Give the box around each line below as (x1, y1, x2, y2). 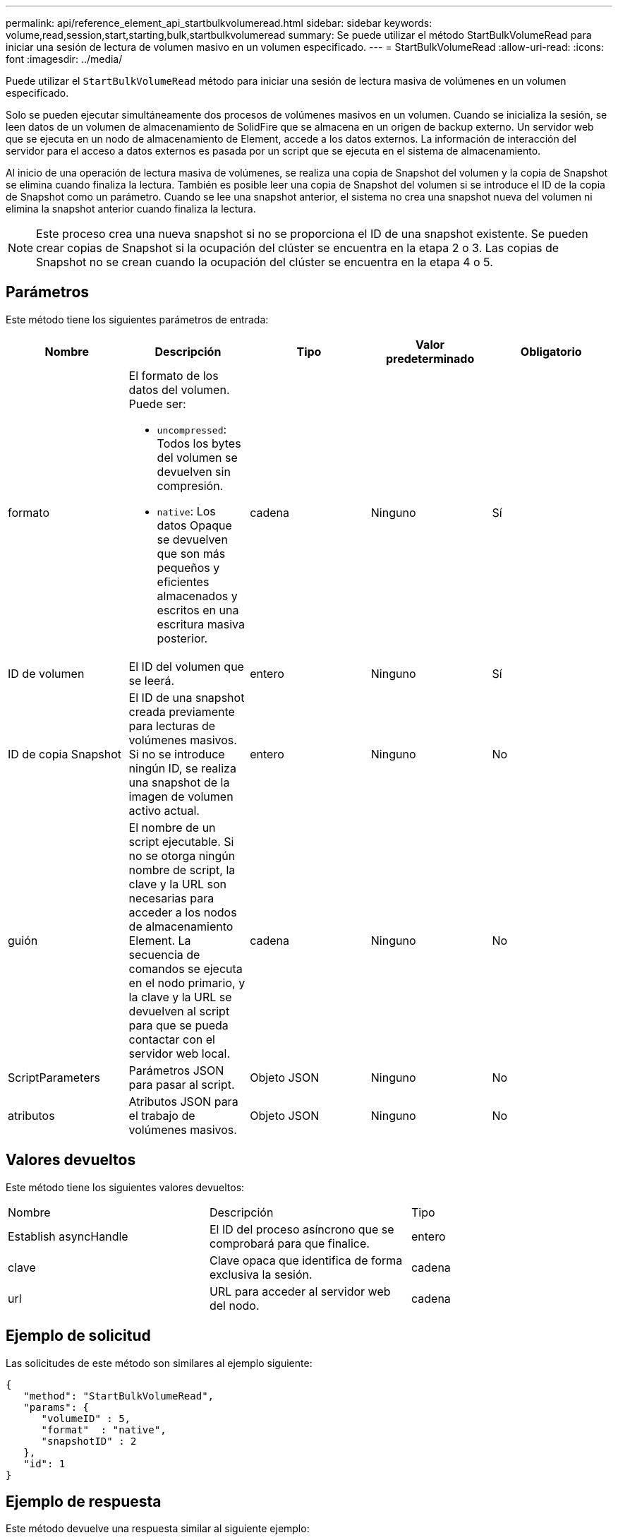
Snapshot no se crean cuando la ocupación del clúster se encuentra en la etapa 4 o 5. (36, 255, 493, 269)
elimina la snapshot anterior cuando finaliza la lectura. (6, 203, 256, 215)
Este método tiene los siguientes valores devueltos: (6, 1181, 245, 1193)
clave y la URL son (128, 876, 226, 891)
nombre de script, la (128, 862, 236, 877)
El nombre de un (128, 820, 216, 835)
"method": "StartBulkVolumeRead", (23, 1390, 214, 1402)
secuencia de (128, 947, 200, 962)
